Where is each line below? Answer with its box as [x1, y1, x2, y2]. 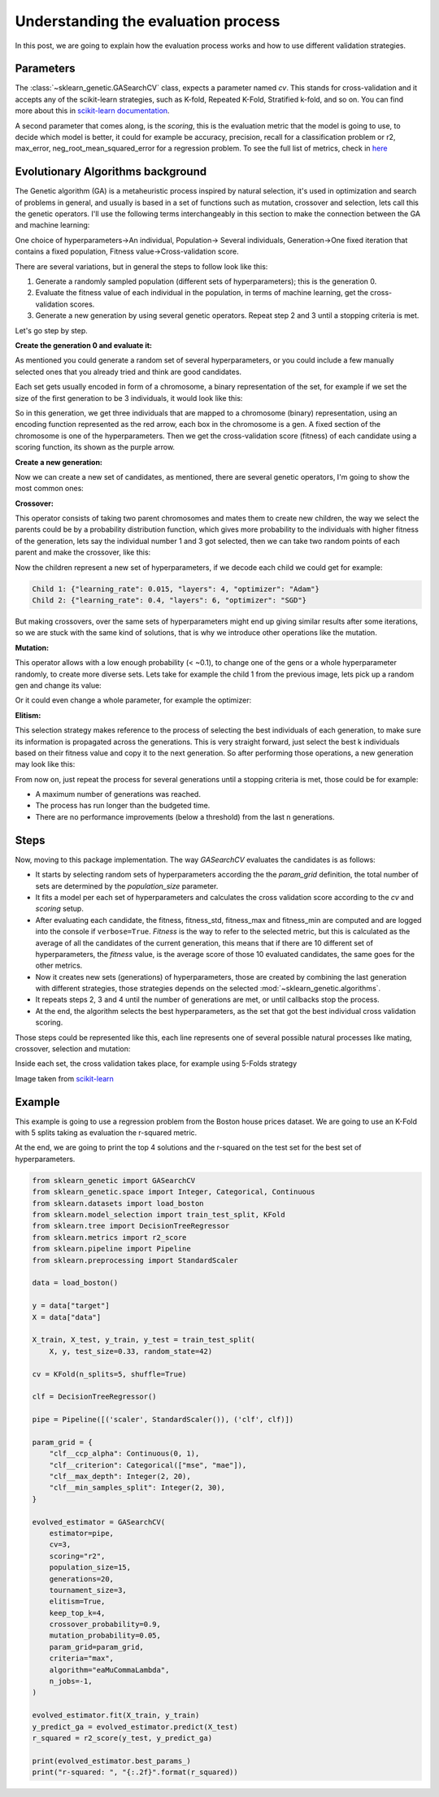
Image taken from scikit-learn [15, 1073, 114, 1083]
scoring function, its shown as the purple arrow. [15, 442, 175, 452]
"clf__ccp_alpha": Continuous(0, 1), [49, 1449, 200, 1459]
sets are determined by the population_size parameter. [35, 881, 219, 890]
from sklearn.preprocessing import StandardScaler [32, 1255, 239, 1264]
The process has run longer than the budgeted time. [35, 801, 211, 811]
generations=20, [49, 1574, 114, 1583]
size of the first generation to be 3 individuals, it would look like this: [15, 393, 243, 402]
